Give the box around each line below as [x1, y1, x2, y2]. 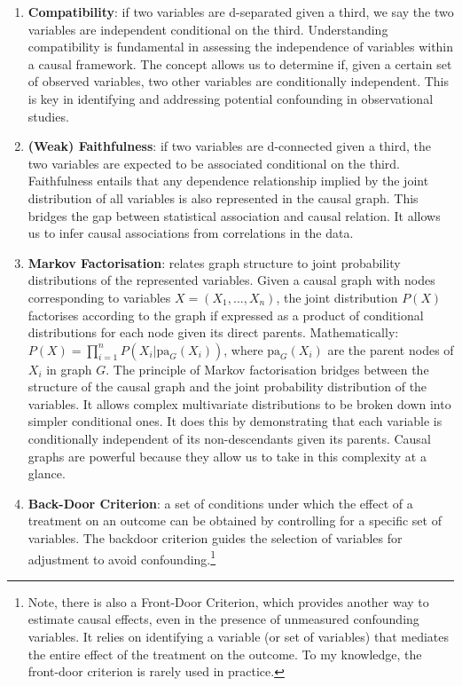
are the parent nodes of [327, 340, 454, 359]
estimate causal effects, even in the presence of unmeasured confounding [27, 610, 419, 628]
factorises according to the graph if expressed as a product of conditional [27, 305, 424, 324]
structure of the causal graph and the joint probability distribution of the [27, 377, 427, 396]
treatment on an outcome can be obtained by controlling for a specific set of [27, 511, 442, 530]
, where [223, 340, 263, 359]
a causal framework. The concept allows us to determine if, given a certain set [27, 54, 452, 73]
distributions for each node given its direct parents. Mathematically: [27, 323, 399, 342]
